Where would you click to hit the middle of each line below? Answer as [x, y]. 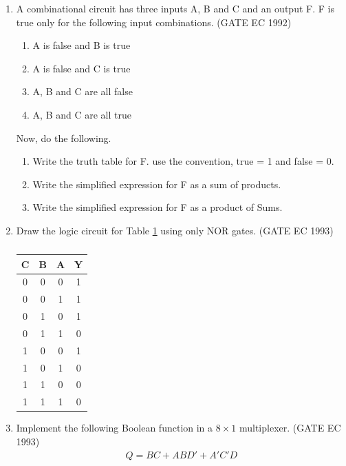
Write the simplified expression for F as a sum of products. [157, 184]
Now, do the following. [64, 138]
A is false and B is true [82, 45]
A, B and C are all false [83, 91]
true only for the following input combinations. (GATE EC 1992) [154, 22]
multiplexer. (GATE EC [290, 428]
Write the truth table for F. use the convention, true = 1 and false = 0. [183, 161]
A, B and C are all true [82, 114]
